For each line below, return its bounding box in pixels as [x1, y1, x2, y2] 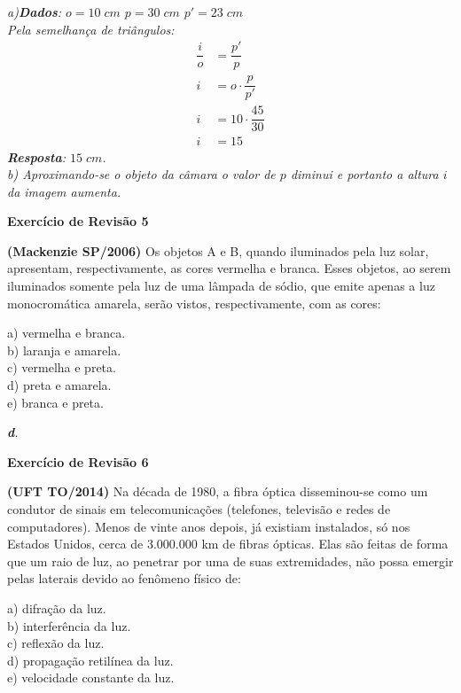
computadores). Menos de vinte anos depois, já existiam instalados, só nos [7, 517, 410, 535]
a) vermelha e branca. [7, 323, 126, 342]
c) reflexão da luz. [7, 634, 105, 652]
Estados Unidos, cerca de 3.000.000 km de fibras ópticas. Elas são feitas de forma [7, 534, 449, 553]
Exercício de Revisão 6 [7, 452, 149, 471]
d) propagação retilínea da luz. [7, 650, 174, 669]
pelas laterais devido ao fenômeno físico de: [7, 569, 241, 588]
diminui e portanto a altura [290, 165, 439, 183]
